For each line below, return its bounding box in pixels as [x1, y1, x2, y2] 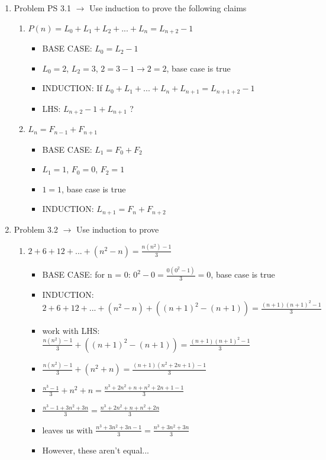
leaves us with [42, 423, 93, 436]
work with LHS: [42, 324, 100, 337]
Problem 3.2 [14, 223, 58, 235]
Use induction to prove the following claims [89, 2, 247, 14]
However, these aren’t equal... [42, 443, 149, 456]
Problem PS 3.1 [14, 2, 71, 14]
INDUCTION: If [42, 82, 102, 94]
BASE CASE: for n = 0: [42, 268, 131, 281]
